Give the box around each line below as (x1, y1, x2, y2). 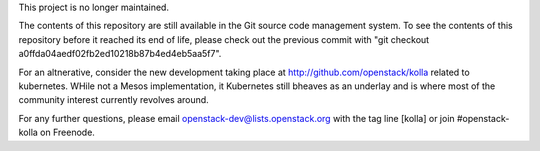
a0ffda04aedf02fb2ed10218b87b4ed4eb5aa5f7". (18, 48, 222, 60)
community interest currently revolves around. (18, 94, 209, 106)
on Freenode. (40, 126, 95, 139)
